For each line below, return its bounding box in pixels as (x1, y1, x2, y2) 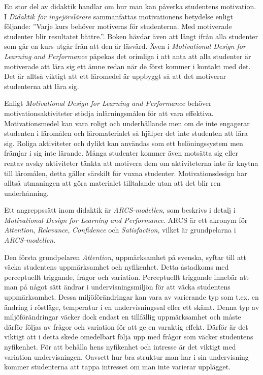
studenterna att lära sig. (4, 80, 79, 91)
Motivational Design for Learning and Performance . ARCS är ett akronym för (4, 214, 248, 225)
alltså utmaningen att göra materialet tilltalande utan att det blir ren (4, 178, 221, 188)
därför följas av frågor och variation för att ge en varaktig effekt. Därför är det (4, 321, 248, 332)
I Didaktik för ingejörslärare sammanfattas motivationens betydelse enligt (4, 11, 233, 21)
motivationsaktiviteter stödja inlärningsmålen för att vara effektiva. (4, 107, 214, 118)
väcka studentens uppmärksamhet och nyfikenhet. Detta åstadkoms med (4, 262, 229, 272)
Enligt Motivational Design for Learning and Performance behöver (4, 98, 212, 108)
